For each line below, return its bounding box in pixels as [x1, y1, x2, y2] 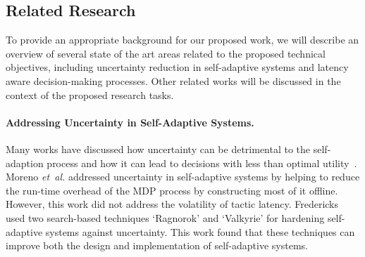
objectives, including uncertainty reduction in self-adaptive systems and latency [6, 60, 349, 74]
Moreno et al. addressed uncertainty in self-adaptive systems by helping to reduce [6, 169, 360, 184]
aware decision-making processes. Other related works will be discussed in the [6, 73, 341, 88]
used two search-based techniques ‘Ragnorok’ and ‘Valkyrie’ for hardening [6, 210, 325, 225]
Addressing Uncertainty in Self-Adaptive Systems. [6, 114, 254, 129]
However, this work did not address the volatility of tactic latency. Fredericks [6, 197, 339, 211]
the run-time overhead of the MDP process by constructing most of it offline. [6, 183, 338, 197]
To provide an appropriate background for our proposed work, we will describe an [6, 32, 359, 47]
